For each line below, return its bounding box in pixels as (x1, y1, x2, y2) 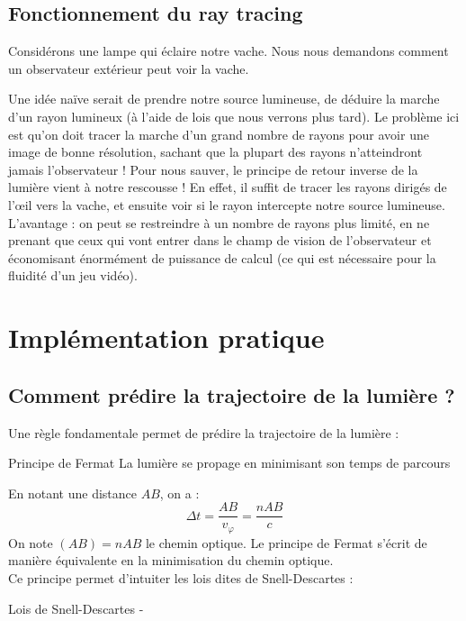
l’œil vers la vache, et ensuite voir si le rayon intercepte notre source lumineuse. (8, 195, 445, 214)
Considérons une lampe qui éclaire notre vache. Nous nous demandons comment (8, 41, 449, 60)
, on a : (159, 483, 200, 502)
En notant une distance (8, 483, 138, 502)
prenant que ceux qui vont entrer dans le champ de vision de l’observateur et (8, 231, 432, 250)
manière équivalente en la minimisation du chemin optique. (8, 551, 334, 570)
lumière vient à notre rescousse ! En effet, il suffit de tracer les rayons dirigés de (8, 178, 447, 196)
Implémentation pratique (8, 319, 325, 356)
